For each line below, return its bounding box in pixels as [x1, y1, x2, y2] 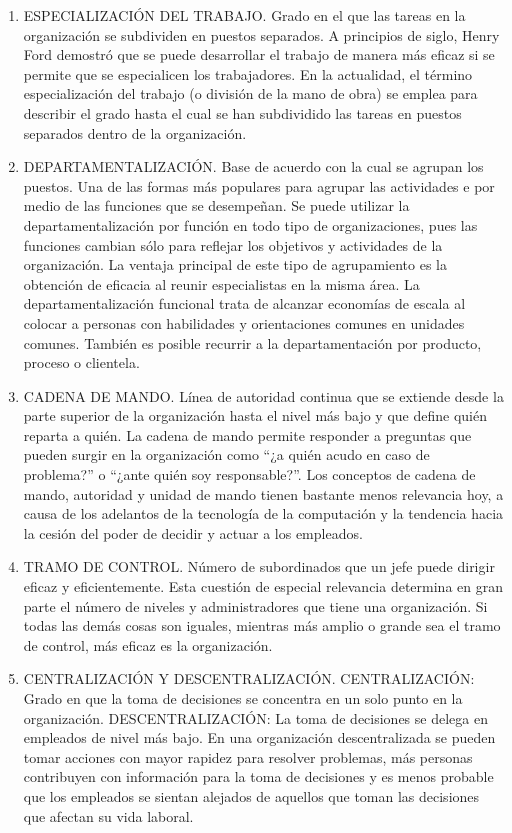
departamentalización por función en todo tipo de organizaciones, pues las [23, 214, 478, 235]
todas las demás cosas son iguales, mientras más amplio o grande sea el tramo [23, 615, 501, 636]
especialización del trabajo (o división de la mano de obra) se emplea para [23, 83, 478, 104]
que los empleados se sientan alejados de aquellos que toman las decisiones [23, 785, 480, 806]
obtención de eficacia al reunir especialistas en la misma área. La [23, 273, 420, 294]
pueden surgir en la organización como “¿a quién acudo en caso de [23, 444, 430, 465]
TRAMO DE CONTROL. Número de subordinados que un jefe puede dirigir [23, 556, 495, 577]
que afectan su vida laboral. [23, 805, 194, 826]
